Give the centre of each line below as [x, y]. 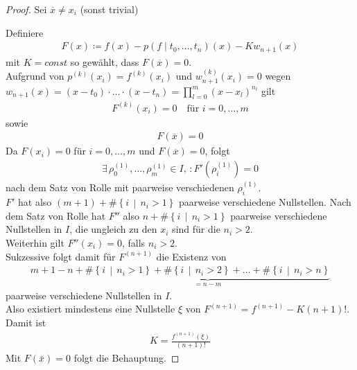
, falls [134, 243]
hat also [35, 202]
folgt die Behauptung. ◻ [127, 358]
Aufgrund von [35, 76]
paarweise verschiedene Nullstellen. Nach [265, 202]
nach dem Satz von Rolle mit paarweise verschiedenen [120, 187]
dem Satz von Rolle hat [56, 215]
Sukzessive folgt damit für [61, 256]
